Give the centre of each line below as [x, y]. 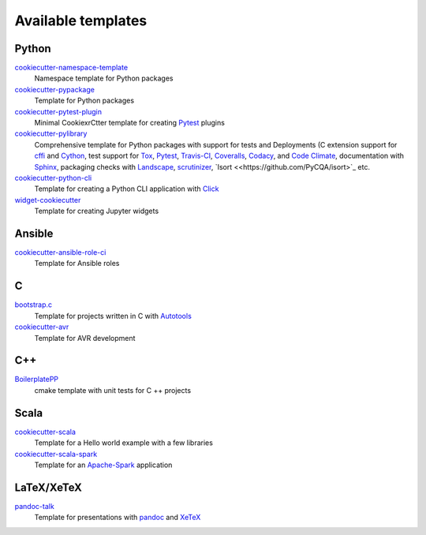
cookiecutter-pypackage [54, 89]
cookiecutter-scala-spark [56, 454]
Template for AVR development [85, 338]
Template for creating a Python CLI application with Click [127, 189]
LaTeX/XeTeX [49, 487]
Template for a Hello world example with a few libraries [123, 443]
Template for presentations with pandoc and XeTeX [118, 518]
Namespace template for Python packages [104, 78]
